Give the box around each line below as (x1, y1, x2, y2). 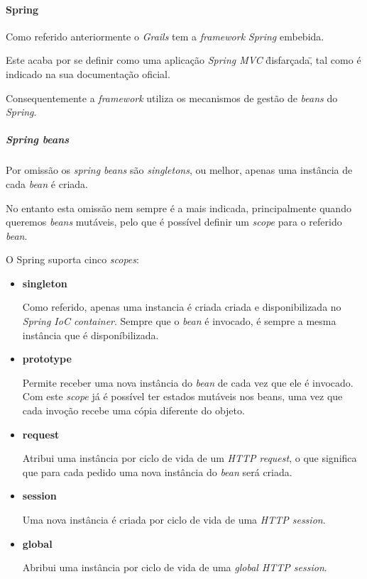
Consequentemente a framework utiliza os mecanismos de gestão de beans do (6, 90, 338, 105)
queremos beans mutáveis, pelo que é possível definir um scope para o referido (6, 214, 342, 229)
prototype (22, 351, 72, 366)
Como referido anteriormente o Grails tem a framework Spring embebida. (6, 28, 324, 43)
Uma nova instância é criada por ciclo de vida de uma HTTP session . (22, 512, 326, 527)
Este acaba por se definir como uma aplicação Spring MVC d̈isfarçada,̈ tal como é (6, 53, 361, 67)
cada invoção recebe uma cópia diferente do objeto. (22, 403, 245, 418)
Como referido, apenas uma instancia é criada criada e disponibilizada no (22, 299, 341, 314)
